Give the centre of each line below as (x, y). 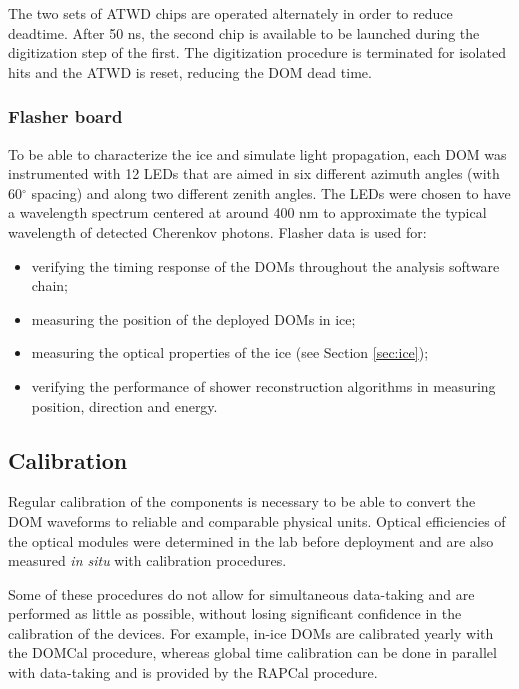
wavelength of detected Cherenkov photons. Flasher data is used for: (217, 231)
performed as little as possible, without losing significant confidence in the (235, 613)
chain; (49, 285)
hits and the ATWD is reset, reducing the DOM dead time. (190, 71)
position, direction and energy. (124, 405)
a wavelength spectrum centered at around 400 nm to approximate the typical (247, 212)
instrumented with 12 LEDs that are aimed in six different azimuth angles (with (254, 173)
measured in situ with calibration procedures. (147, 560)
